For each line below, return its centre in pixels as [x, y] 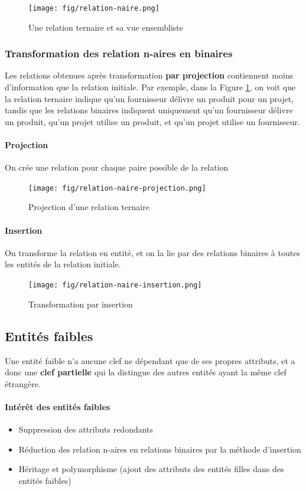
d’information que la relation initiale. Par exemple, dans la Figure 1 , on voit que [150, 87]
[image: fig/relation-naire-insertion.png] [115, 285]
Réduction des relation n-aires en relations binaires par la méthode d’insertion [160, 449]
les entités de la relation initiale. [63, 264]
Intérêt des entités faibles [58, 406]
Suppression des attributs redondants [86, 429]
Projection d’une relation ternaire [89, 207]
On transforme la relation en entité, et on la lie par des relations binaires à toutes [152, 252]
